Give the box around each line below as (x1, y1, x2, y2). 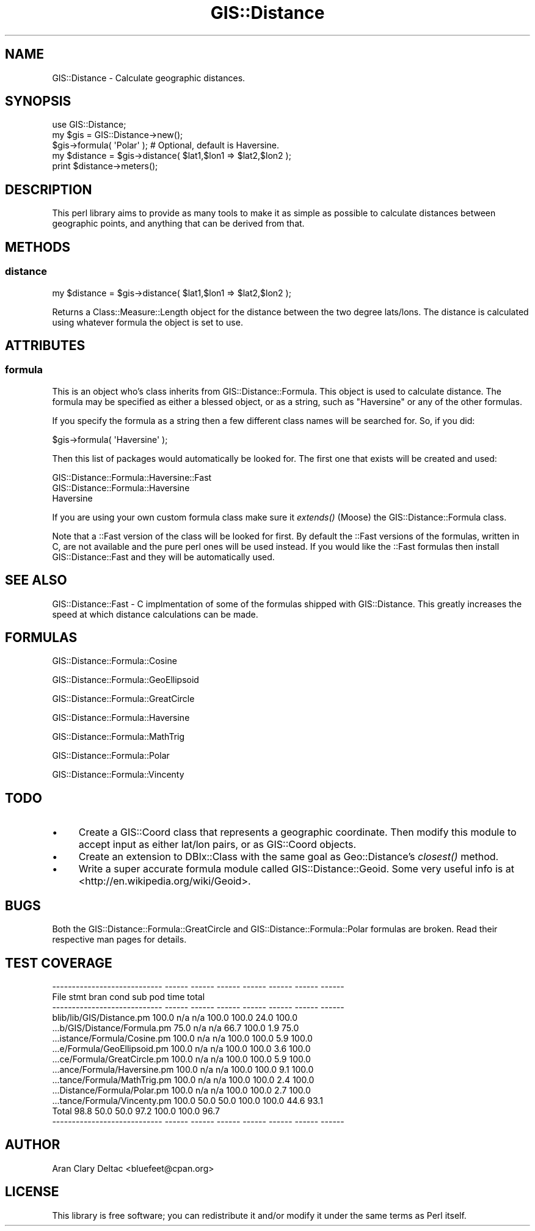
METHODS (5, 239, 71, 255)
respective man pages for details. (52, 934, 187, 945)
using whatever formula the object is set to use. (52, 316, 243, 327)
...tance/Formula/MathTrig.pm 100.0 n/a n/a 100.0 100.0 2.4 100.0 (52, 1074, 315, 1085)
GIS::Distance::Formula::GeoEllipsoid (52, 674, 199, 685)
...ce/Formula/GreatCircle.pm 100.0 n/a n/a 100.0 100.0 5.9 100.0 (52, 1053, 311, 1064)
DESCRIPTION (5, 181, 92, 197)
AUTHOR (5, 1137, 60, 1153)
